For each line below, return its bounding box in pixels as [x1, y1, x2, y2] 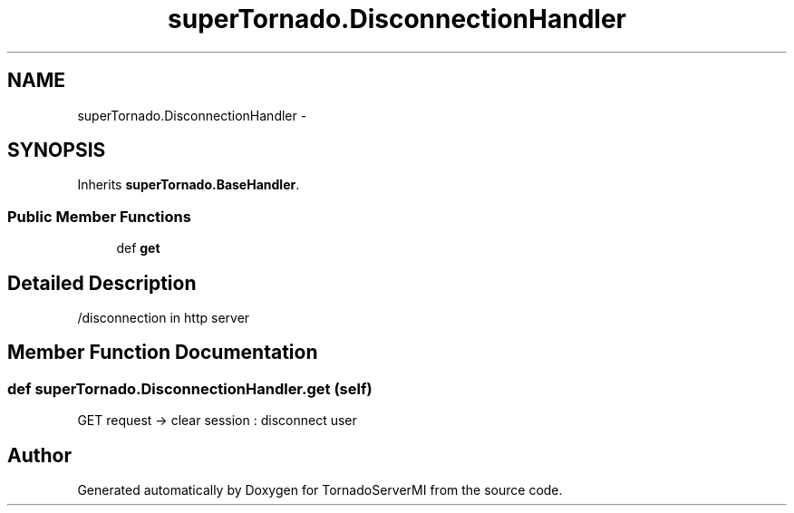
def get [116, 240, 160, 256]
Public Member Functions [7, 207, 191, 226]
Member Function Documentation [7, 341, 318, 364]
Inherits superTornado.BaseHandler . [77, 177, 300, 193]
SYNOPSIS [7, 139, 106, 162]
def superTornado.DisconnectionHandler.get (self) [7, 379, 373, 398]
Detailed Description [7, 271, 197, 295]
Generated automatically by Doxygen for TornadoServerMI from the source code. [77, 482, 563, 498]
